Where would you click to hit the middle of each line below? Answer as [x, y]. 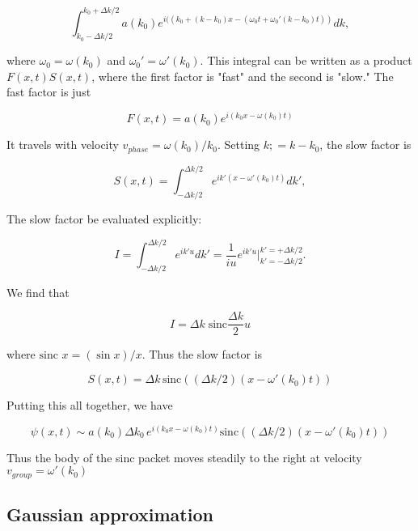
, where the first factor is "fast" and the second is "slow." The [243, 76]
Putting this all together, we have [90, 405]
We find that [38, 292]
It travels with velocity [63, 144]
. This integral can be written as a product [306, 60]
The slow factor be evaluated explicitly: [104, 218]
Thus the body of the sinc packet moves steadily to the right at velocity [184, 457]
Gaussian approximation [110, 514]
